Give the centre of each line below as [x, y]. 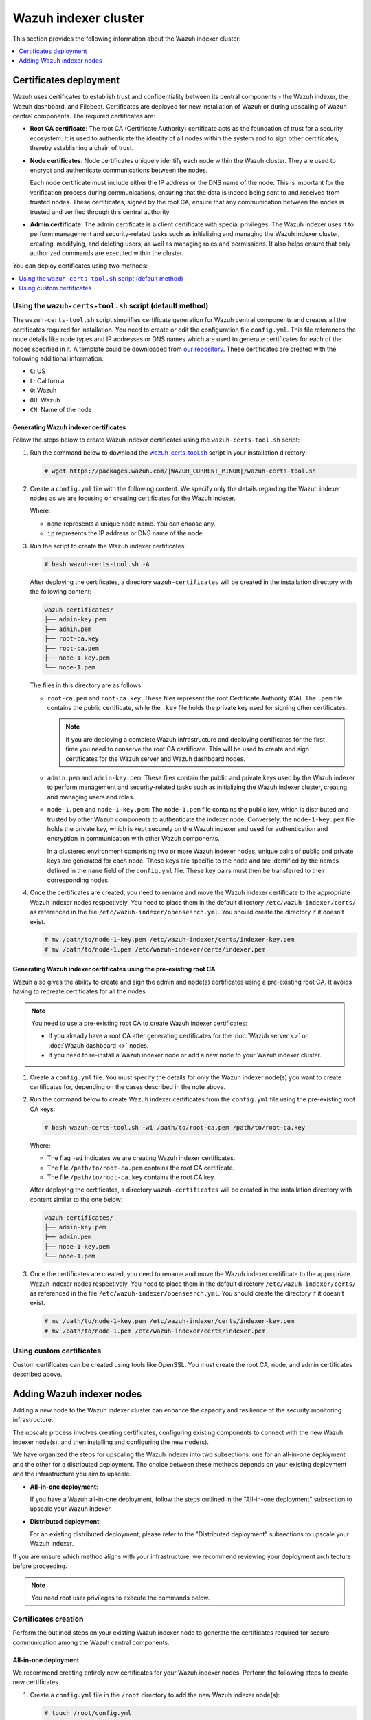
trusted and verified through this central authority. [100, 212]
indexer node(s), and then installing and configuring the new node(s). [111, 1442]
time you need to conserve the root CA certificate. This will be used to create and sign [187, 749]
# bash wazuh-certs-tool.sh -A [97, 564]
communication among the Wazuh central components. [91, 1642]
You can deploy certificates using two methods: [80, 266]
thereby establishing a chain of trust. [82, 148]
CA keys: [43, 1109]
